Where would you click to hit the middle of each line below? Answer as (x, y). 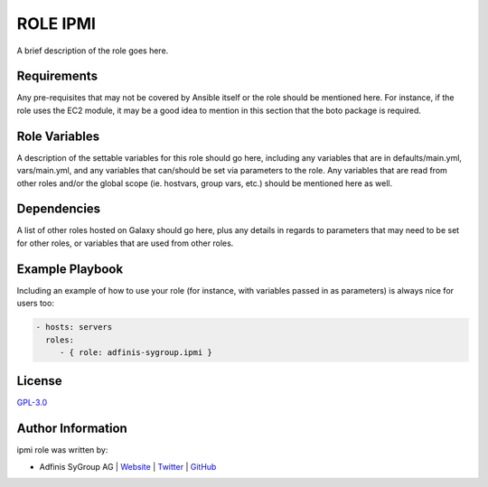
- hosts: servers (74, 327)
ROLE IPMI (56, 23)
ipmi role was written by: (62, 450)
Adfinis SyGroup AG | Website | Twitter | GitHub (128, 466)
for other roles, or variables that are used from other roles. (125, 243)
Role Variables (58, 136)
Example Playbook (70, 269)
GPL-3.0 (32, 403)
